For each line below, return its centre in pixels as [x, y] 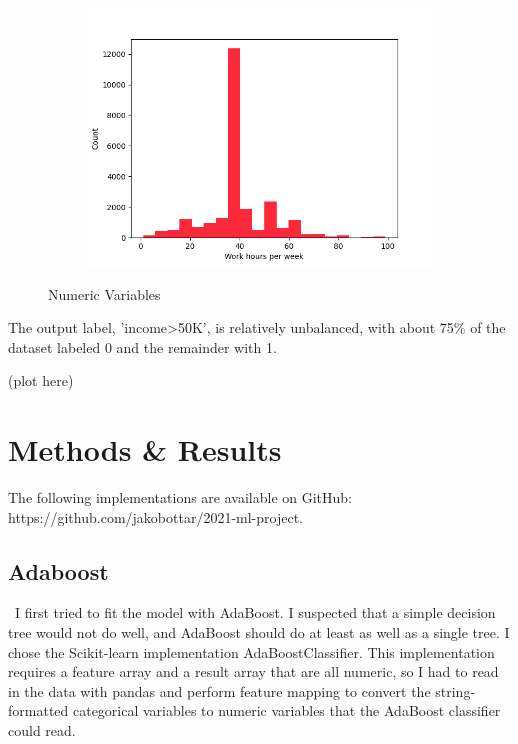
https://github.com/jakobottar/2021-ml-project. [155, 516]
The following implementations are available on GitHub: [180, 497]
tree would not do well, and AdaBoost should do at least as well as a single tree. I [259, 632]
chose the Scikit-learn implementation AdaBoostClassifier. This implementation [251, 651]
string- [455, 690]
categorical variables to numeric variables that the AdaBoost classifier [286, 710]
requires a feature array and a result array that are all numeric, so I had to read [253, 671]
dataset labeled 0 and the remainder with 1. [142, 346]
